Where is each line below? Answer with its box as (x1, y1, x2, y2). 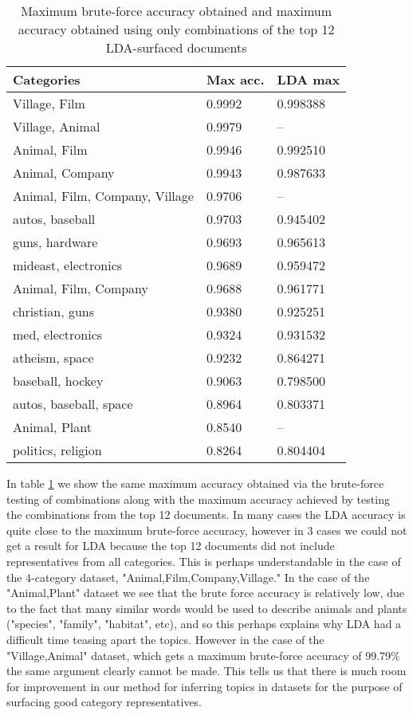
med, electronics (13, 325, 103, 344)
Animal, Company (13, 163, 115, 182)
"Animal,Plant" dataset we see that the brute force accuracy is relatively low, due (6, 584, 405, 601)
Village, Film (13, 94, 85, 112)
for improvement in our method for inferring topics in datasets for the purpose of (6, 678, 403, 694)
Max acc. (206, 70, 265, 88)
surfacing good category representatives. (6, 693, 202, 710)
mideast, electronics (13, 256, 123, 274)
